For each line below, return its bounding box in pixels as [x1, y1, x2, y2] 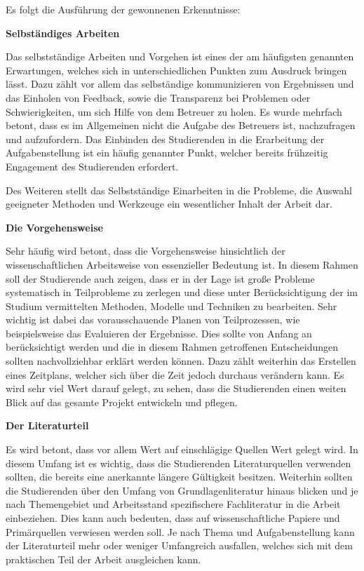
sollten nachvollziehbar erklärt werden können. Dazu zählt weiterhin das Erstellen [6, 354, 356, 368]
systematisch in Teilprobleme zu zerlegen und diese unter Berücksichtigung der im [6, 285, 358, 300]
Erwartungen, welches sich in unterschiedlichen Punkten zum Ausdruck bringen [6, 62, 347, 77]
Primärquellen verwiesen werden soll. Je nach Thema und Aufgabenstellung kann [6, 524, 355, 539]
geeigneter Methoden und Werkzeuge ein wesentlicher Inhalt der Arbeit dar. [6, 196, 332, 211]
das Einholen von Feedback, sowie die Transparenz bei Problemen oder [6, 90, 311, 105]
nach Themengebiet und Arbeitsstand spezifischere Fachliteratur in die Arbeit [6, 497, 341, 511]
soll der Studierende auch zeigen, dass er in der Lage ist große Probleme [6, 271, 315, 285]
